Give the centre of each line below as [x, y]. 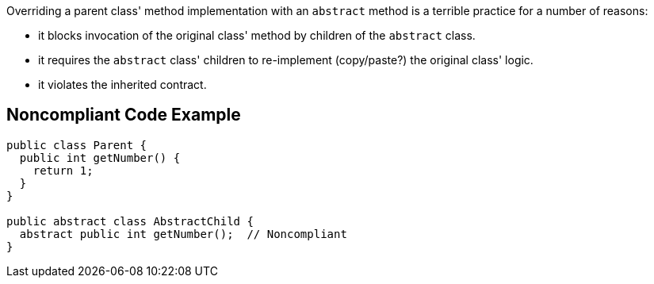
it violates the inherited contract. [122, 84]
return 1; [63, 170]
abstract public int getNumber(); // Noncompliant [183, 234]
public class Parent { [77, 145]
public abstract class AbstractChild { [130, 221]
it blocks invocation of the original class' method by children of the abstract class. [257, 35]
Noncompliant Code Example [124, 115]
